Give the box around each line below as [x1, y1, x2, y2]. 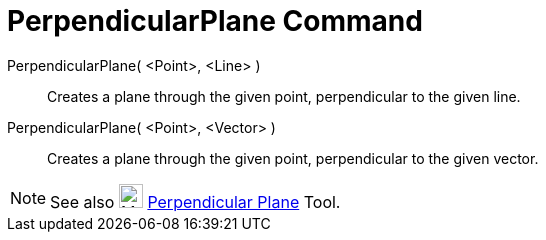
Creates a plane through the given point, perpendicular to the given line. [47, 87, 521, 105]
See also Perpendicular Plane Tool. [50, 191, 341, 212]
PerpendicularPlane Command [7, 4, 423, 38]
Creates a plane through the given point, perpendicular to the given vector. [47, 149, 539, 167]
